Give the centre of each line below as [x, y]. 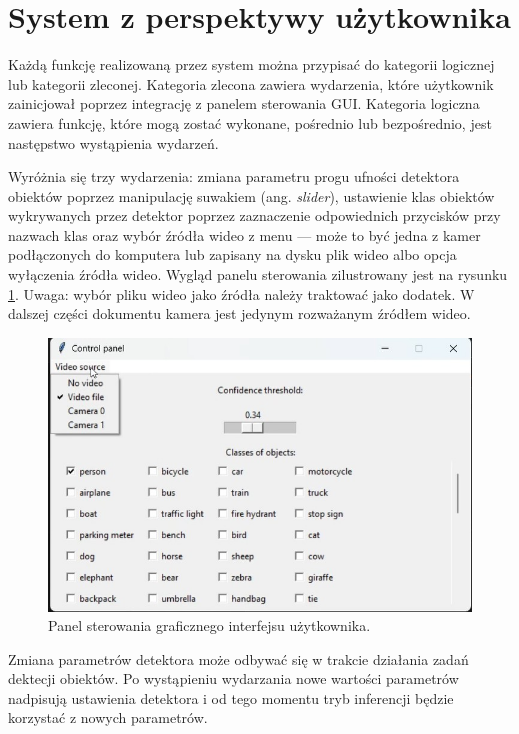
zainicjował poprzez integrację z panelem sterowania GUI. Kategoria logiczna [244, 103]
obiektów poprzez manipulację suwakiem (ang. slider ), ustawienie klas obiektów [251, 195]
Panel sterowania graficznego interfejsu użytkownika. [209, 625]
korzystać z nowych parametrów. [108, 717]
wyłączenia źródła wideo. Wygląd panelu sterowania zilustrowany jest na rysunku [258, 274]
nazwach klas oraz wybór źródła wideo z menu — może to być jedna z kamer [244, 234]
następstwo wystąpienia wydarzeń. [113, 142]
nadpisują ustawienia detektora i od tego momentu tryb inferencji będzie [231, 697]
